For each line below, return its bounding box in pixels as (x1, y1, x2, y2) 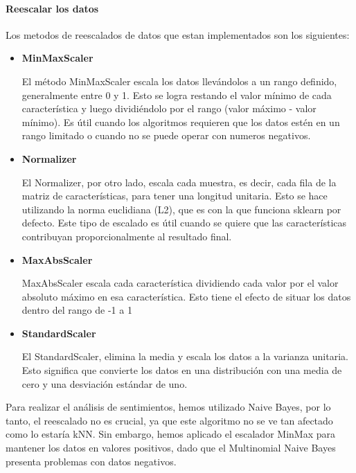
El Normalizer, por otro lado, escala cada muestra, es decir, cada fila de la (21, 175, 337, 189)
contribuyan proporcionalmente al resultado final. (21, 229, 232, 243)
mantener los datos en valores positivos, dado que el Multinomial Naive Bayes (6, 440, 336, 455)
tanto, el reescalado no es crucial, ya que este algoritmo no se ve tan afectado (6, 413, 333, 427)
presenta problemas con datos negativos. (6, 454, 177, 468)
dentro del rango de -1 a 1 (21, 303, 132, 317)
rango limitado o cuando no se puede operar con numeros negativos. (21, 128, 311, 143)
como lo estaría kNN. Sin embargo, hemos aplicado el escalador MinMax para (6, 427, 335, 441)
